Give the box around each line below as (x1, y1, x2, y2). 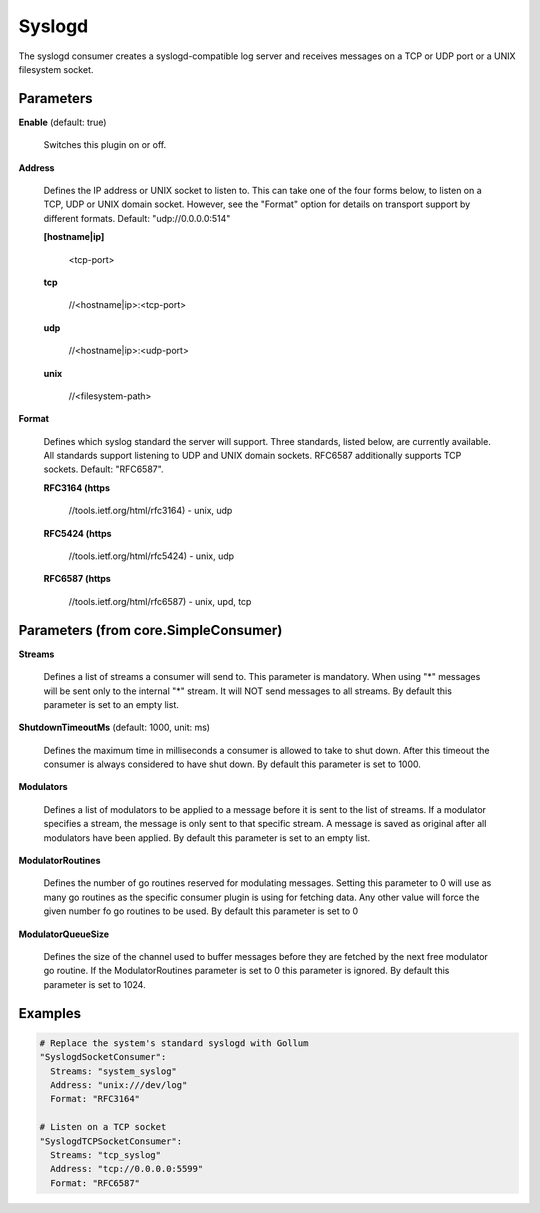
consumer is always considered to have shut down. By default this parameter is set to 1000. (43, 758, 422, 770)
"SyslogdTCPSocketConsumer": (39, 1135, 183, 1147)
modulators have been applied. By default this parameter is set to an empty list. (43, 831, 370, 844)
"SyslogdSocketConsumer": (39, 1051, 167, 1063)
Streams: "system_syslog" (50, 1065, 177, 1077)
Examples (18, 1005, 82, 1022)
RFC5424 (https (43, 527, 112, 539)
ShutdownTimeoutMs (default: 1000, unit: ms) (18, 721, 210, 734)
